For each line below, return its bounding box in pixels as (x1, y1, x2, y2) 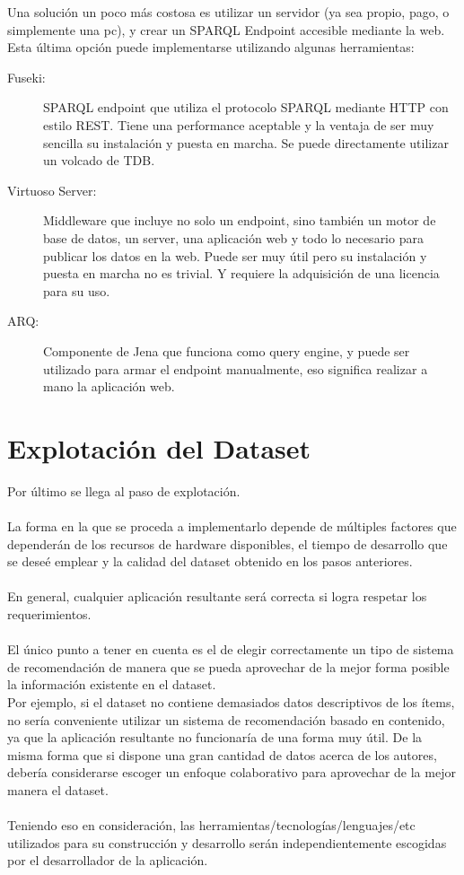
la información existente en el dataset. (7, 675, 216, 694)
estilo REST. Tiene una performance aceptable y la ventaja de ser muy (43, 115, 434, 134)
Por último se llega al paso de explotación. (7, 481, 241, 500)
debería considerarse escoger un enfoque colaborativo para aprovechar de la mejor (7, 763, 456, 782)
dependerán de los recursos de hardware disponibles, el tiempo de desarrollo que (7, 534, 448, 553)
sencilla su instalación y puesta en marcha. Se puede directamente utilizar (43, 133, 449, 152)
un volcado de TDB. (43, 151, 155, 170)
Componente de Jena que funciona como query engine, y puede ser (43, 341, 410, 360)
